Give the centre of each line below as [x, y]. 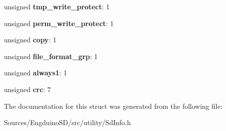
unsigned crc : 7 [27, 89]
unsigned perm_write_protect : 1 [59, 23]
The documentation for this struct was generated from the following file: [113, 106]
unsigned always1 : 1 [36, 73]
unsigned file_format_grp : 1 [51, 56]
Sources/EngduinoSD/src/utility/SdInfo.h [67, 122]
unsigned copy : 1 [30, 40]
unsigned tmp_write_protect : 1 [57, 6]
